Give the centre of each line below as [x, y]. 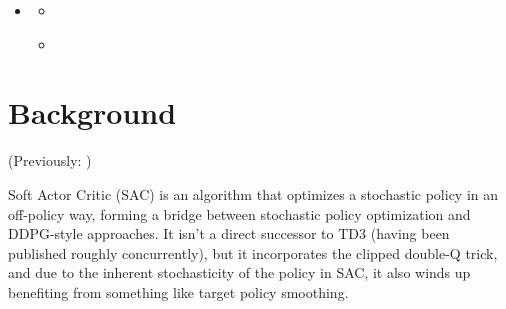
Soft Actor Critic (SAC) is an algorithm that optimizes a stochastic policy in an [253, 193]
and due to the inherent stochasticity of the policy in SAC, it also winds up [239, 272]
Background [92, 112]
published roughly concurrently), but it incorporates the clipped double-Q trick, [253, 252]
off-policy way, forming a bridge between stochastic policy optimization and [239, 213]
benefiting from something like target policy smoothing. [178, 291]
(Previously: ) [50, 160]
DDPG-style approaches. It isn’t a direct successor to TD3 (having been [229, 233]
